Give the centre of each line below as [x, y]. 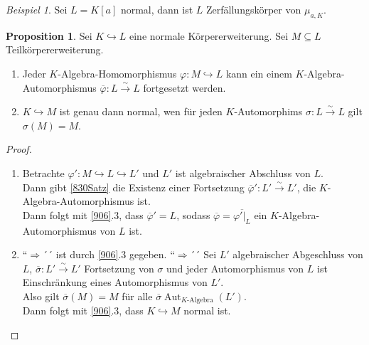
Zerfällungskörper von [254, 9]
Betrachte [43, 172]
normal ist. [207, 310]
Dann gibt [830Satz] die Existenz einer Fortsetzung [133, 187]
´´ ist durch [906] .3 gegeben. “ [109, 254]
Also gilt [41, 296]
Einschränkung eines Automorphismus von [115, 282]
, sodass [193, 214]
